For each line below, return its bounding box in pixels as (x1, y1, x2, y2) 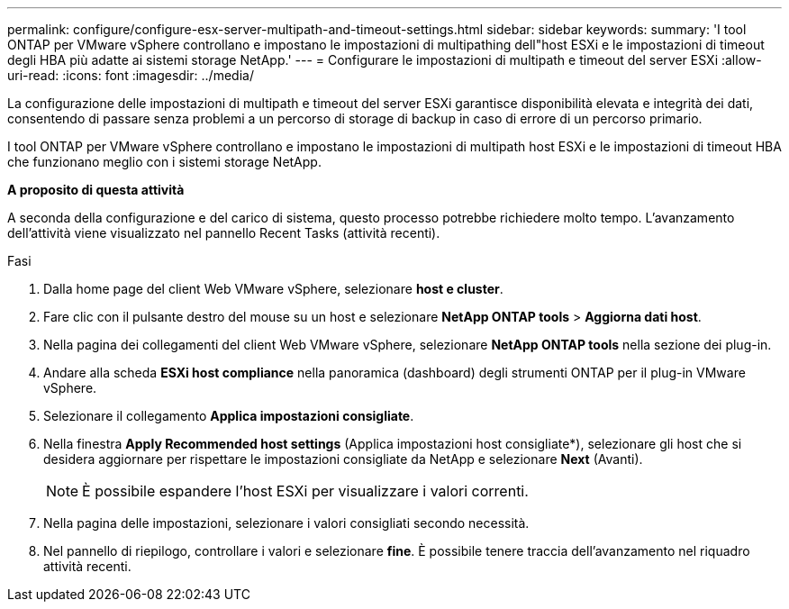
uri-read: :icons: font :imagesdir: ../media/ (7, 68, 254, 83)
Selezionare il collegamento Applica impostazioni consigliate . (43, 408, 414, 423)
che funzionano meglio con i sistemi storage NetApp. (7, 154, 322, 169)
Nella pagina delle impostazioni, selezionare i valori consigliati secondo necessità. (43, 515, 530, 531)
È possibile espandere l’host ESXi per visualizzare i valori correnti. (82, 482, 529, 500)
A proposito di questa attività (7, 182, 185, 197)
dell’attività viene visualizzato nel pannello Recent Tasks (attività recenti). (7, 225, 440, 241)
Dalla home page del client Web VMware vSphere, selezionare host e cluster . (43, 281, 503, 296)
